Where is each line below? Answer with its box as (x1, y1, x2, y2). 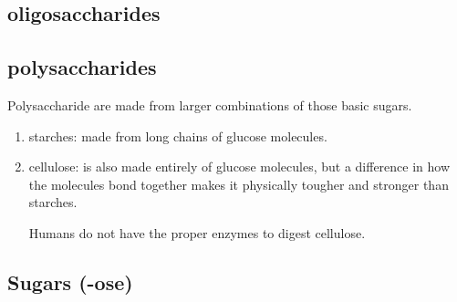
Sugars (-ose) (7, 267, 133, 296)
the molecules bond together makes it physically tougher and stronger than (28, 174, 449, 193)
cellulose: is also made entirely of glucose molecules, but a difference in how (28, 157, 451, 176)
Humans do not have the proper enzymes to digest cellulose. (28, 223, 366, 242)
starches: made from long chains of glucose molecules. (28, 126, 327, 145)
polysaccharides (7, 53, 157, 81)
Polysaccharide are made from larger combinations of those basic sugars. (7, 95, 412, 114)
